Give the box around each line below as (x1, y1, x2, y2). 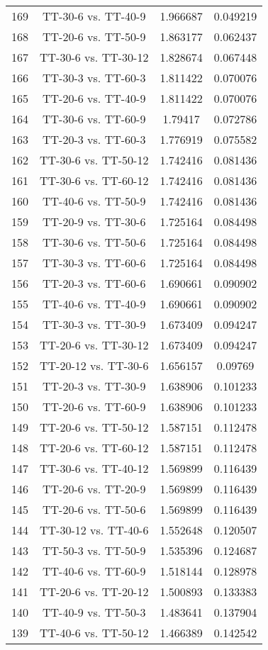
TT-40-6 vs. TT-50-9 (43, 193, 146, 209)
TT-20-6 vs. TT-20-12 (40, 583, 149, 600)
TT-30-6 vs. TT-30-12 (40, 49, 149, 65)
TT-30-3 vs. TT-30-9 (43, 316, 146, 332)
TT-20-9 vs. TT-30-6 (43, 213, 146, 230)
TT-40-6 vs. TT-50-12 (40, 624, 149, 641)
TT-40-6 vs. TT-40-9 (43, 296, 146, 312)
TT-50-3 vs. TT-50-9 (43, 542, 146, 559)
